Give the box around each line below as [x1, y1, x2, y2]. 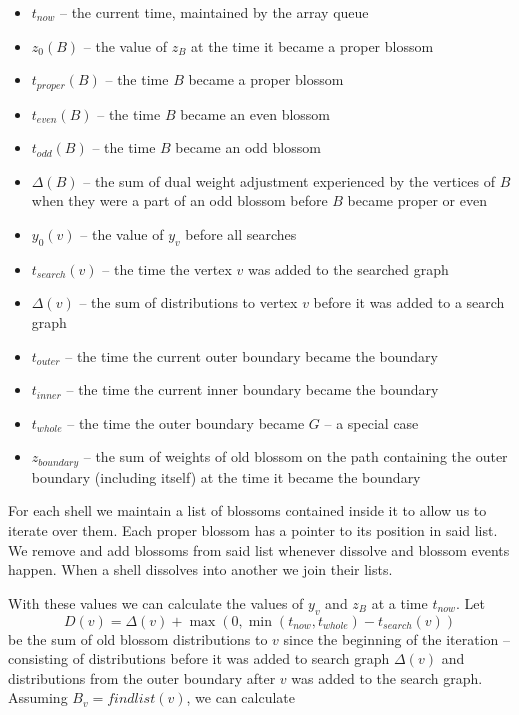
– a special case [324, 412, 419, 433]
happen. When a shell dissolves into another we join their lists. [8, 559, 393, 580]
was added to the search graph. [291, 667, 483, 688]
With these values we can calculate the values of [8, 592, 304, 613]
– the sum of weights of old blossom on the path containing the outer [83, 446, 508, 467]
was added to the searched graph [247, 258, 449, 279]
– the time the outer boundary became [67, 412, 305, 433]
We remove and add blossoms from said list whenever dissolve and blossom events [8, 539, 510, 560]
